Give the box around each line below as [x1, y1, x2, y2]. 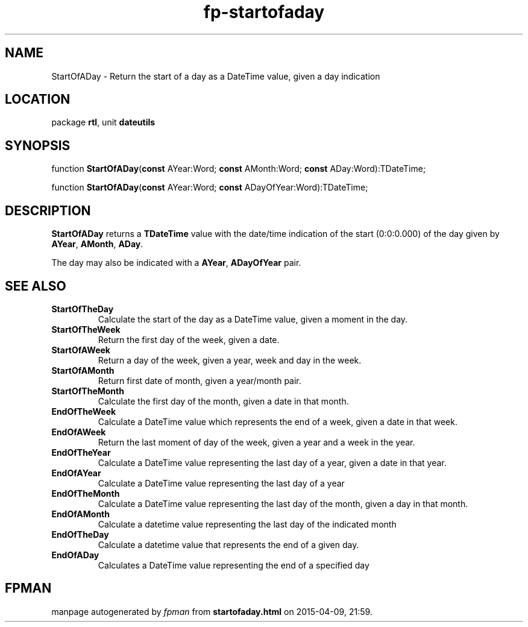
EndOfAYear [51, 467, 101, 478]
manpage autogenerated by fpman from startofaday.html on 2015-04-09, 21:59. [51, 606, 372, 617]
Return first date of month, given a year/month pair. [98, 375, 301, 386]
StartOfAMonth [51, 365, 115, 376]
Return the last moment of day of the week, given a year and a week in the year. [98, 436, 415, 447]
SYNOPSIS [5, 137, 71, 153]
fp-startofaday [203, 2, 325, 22]
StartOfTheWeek [51, 324, 121, 335]
